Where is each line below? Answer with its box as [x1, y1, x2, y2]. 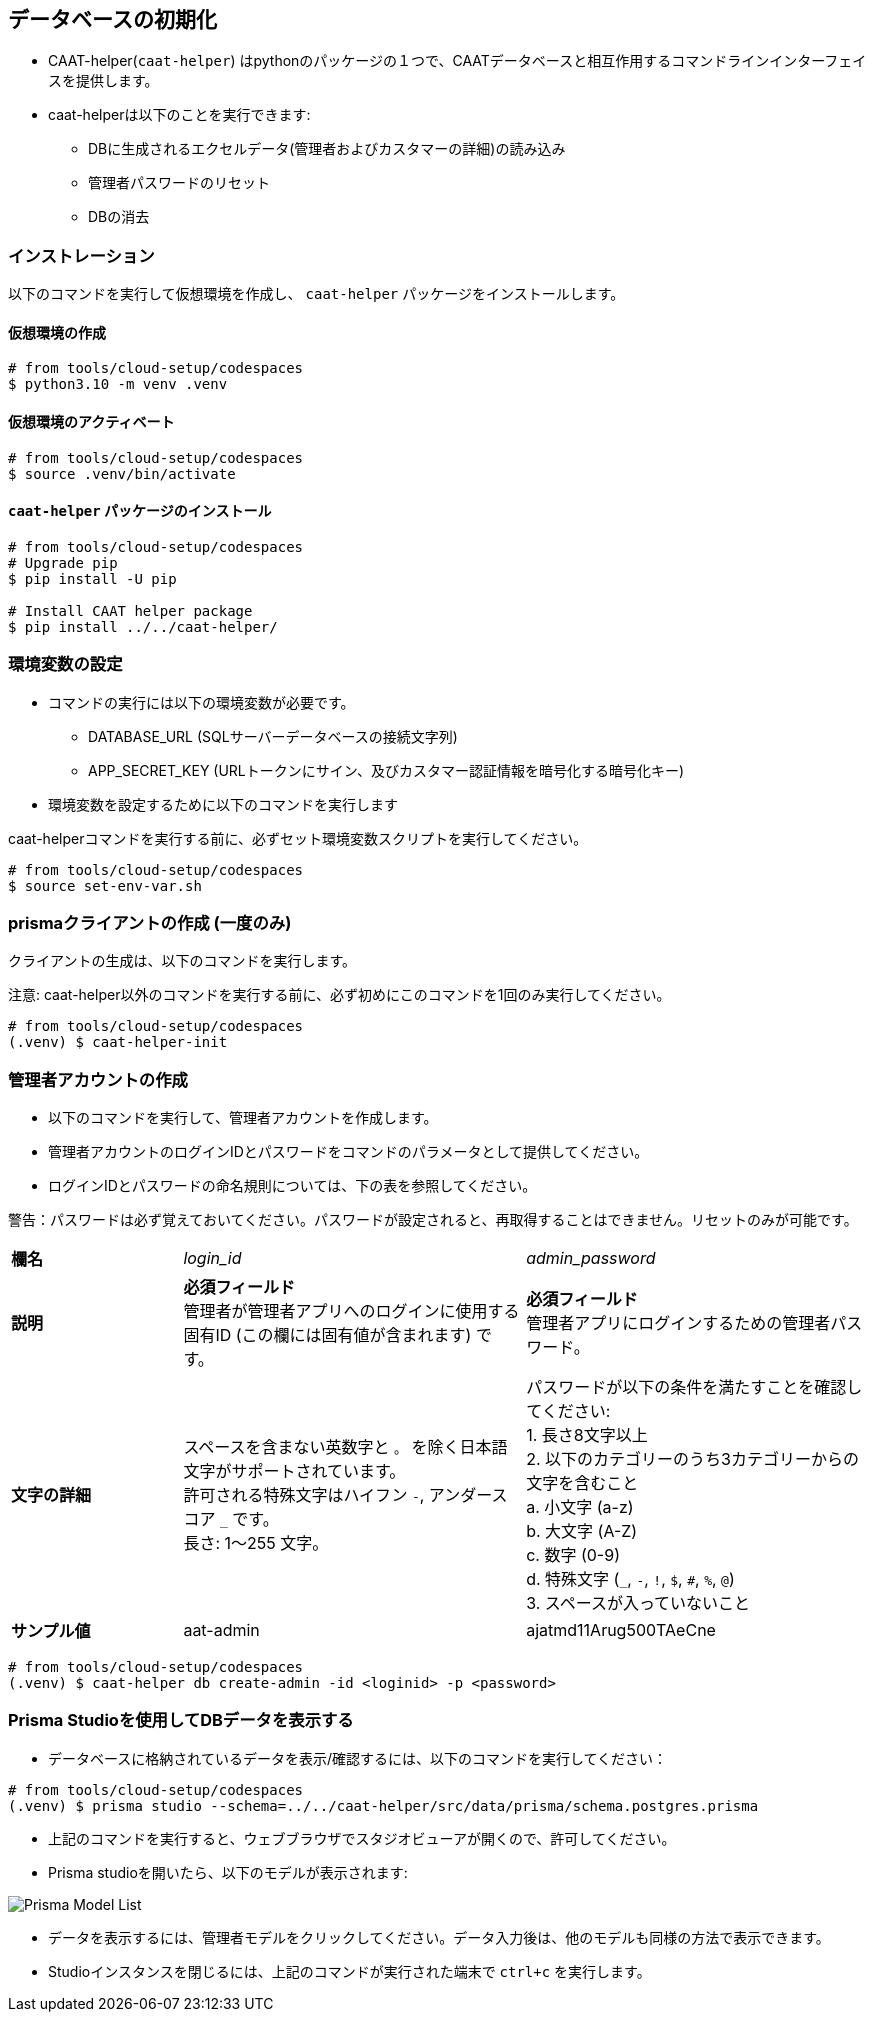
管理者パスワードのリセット [88, 174, 270, 192]
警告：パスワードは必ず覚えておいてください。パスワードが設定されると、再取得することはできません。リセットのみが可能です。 [8, 1211, 858, 1229]
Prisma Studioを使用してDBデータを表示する [8, 1710, 354, 1731]
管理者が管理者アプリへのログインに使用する [183, 1301, 520, 1322]
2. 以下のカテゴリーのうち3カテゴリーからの [526, 1449, 859, 1470]
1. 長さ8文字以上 [526, 1425, 648, 1446]
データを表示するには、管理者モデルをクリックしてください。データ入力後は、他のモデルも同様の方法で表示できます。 [48, 1928, 830, 1946]
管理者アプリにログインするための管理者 [526, 1313, 831, 1334]
